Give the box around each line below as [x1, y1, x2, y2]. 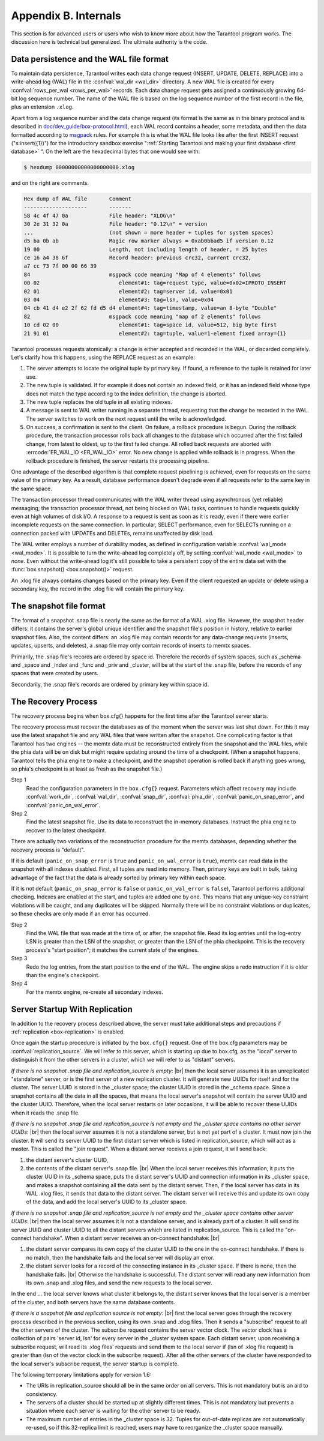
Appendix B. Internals [11, 9, 121, 22]
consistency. [26, 1390, 58, 1398]
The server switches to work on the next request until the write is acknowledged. [26, 415, 226, 423]
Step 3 [11, 955, 28, 962]
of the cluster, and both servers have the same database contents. [11, 1298, 175, 1305]
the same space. [11, 485, 52, 492]
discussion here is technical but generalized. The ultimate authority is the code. [11, 38, 208, 45]
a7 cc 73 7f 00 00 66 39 [23, 263, 97, 269]
